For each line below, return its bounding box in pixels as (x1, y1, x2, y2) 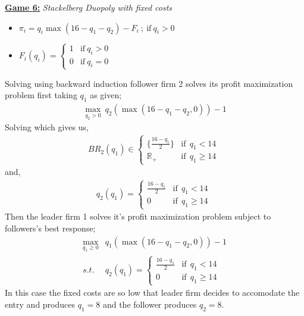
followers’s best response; (5, 222, 96, 234)
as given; (90, 89, 122, 101)
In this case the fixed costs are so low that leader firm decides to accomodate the (5, 286, 300, 299)
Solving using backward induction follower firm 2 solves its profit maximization (5, 77, 293, 89)
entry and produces (5, 298, 76, 310)
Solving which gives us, (5, 121, 89, 133)
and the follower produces (102, 298, 197, 310)
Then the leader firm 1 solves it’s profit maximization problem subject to (5, 210, 271, 223)
